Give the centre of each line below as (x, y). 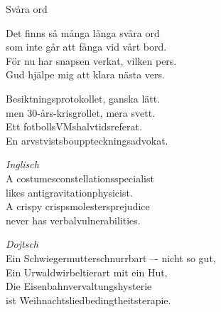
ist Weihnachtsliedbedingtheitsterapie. (88, 300)
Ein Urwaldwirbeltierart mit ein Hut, (87, 272)
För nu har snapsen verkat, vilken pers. (91, 60)
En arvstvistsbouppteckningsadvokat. (87, 140)
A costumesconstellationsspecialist (80, 178)
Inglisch (22, 164)
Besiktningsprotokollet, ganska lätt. (83, 98)
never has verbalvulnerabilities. (73, 220)
